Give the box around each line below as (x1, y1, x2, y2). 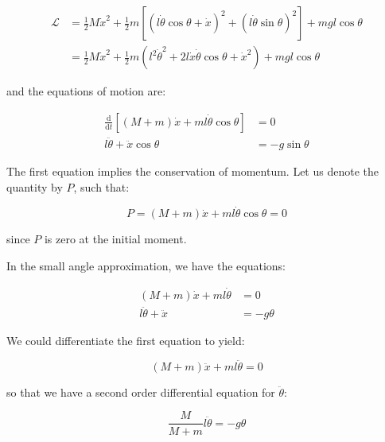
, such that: (73, 178, 130, 195)
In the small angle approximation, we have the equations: (6, 257, 286, 273)
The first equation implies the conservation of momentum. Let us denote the (6, 162, 379, 179)
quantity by (6, 178, 63, 195)
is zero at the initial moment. (44, 231, 187, 247)
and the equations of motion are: (6, 83, 166, 99)
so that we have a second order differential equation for (6, 383, 275, 400)
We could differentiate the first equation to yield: (6, 332, 245, 349)
